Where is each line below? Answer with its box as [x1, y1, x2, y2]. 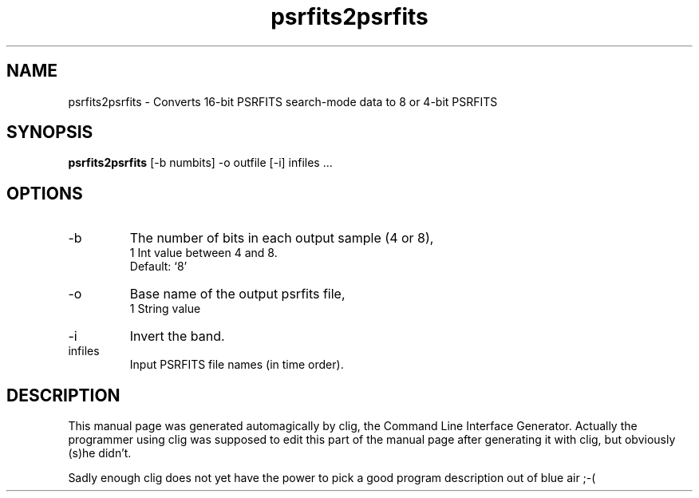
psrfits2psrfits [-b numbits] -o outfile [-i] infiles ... [68, 156, 333, 170]
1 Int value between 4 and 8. [129, 246, 278, 260]
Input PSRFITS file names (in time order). [129, 358, 344, 372]
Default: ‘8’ [129, 259, 188, 274]
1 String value [129, 302, 201, 316]
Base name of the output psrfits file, [129, 286, 346, 302]
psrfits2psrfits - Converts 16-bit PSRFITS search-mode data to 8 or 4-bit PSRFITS [68, 94, 498, 109]
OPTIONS [6, 183, 83, 204]
